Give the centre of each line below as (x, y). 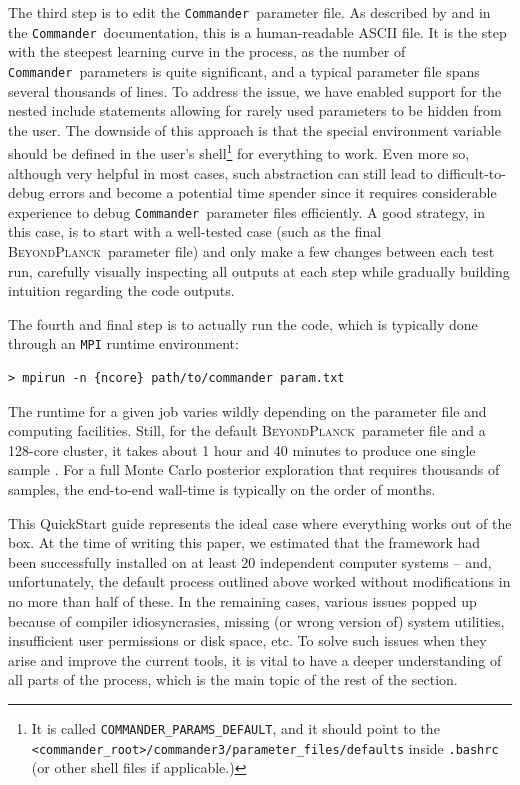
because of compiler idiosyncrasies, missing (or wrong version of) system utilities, (256, 620)
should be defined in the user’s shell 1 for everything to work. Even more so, (239, 151)
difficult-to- (471, 172)
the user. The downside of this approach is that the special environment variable (254, 129)
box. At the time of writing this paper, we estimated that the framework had (244, 542)
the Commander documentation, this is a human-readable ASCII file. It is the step (257, 31)
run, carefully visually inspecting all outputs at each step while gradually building (259, 270)
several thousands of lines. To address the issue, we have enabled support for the (255, 90)
